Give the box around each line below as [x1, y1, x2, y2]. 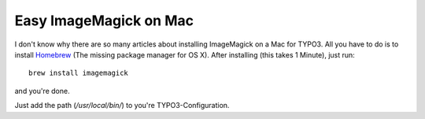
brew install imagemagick [28, 69, 129, 78]
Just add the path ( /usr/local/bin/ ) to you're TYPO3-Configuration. [14, 101, 230, 110]
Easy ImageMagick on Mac [14, 12, 194, 29]
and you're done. [14, 86, 70, 95]
